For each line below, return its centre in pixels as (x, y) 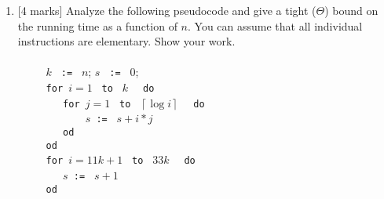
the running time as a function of (97, 25)
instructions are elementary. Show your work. (126, 41)
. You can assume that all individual (275, 25)
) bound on (351, 10)
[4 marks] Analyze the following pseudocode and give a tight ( (167, 10)
